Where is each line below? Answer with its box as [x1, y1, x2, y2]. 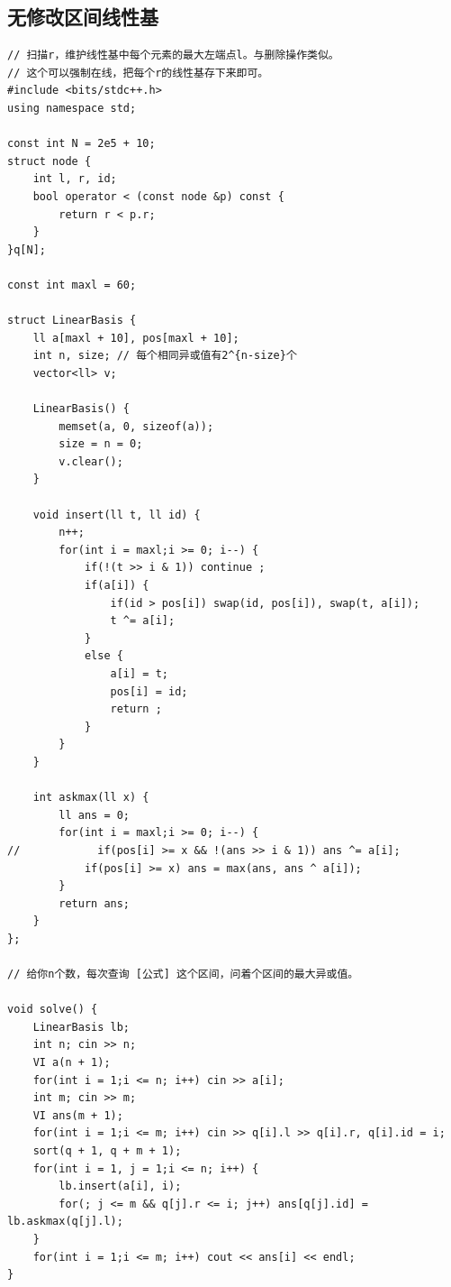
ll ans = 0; [59, 808, 131, 822]
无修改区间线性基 [7, 3, 158, 31]
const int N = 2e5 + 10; [7, 137, 156, 151]
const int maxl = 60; [7, 278, 137, 291]
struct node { [7, 154, 92, 168]
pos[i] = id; [110, 685, 188, 698]
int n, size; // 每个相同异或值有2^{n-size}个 [32, 349, 297, 363]
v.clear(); [59, 455, 123, 468]
